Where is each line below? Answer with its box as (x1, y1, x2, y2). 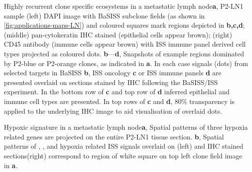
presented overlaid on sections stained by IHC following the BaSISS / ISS (4, 77, 218, 87)
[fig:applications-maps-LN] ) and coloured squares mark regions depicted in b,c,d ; (4, 20, 245, 30)
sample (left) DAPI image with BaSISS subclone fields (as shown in (4, 10, 205, 20)
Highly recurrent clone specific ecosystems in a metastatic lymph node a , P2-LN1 (4, 1, 244, 11)
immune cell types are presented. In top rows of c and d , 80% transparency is (4, 96, 235, 106)
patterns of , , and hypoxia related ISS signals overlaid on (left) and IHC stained (4, 141, 243, 151)
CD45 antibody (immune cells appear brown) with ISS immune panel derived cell (4, 39, 246, 49)
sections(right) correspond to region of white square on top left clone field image (4, 150, 242, 160)
